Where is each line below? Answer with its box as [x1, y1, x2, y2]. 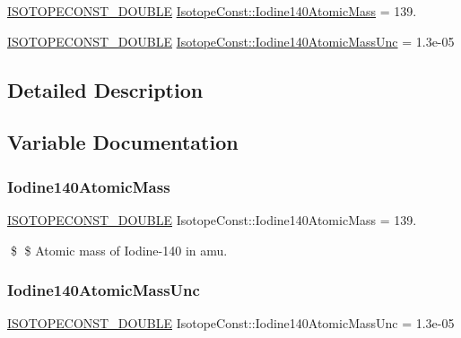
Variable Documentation [7, 128, 239, 156]
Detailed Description [7, 75, 204, 103]
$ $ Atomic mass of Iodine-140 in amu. [10, 240, 228, 259]
